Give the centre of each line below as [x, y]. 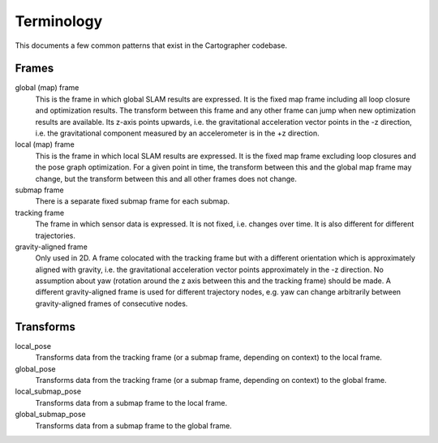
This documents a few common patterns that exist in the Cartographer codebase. [151, 45]
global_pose [35, 368]
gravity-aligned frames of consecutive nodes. [112, 303]
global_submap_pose [51, 415]
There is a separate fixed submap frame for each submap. [133, 201]
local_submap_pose [48, 391]
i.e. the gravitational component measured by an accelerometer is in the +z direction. [177, 133]
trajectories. [56, 235]
